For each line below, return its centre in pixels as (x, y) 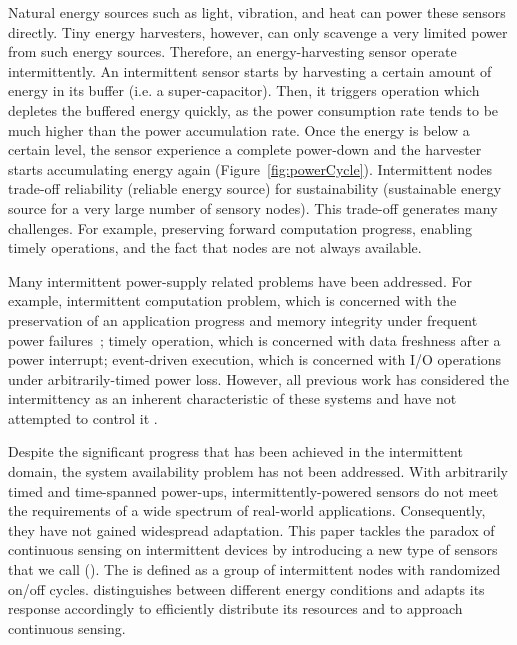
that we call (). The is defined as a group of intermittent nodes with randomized (254, 569)
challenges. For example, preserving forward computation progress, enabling (240, 227)
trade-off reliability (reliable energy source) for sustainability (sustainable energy (255, 188)
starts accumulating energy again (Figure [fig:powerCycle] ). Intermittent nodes (250, 168)
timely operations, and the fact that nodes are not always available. (215, 247)
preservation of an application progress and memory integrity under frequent (243, 319)
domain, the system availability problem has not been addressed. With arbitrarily (258, 471)
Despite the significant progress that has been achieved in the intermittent (235, 451)
